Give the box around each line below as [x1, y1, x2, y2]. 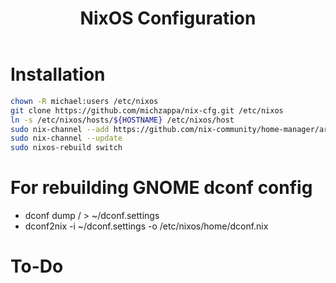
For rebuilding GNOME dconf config [10, 177, 313, 199]
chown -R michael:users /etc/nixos [10, 96, 159, 106]
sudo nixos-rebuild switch [10, 143, 123, 153]
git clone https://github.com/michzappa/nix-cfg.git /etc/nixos [10, 105, 284, 116]
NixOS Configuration [79, 7, 257, 30]
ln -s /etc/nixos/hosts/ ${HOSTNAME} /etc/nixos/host [10, 115, 235, 125]
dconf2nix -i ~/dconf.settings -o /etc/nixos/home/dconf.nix [24, 220, 269, 232]
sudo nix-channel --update [10, 133, 123, 144]
